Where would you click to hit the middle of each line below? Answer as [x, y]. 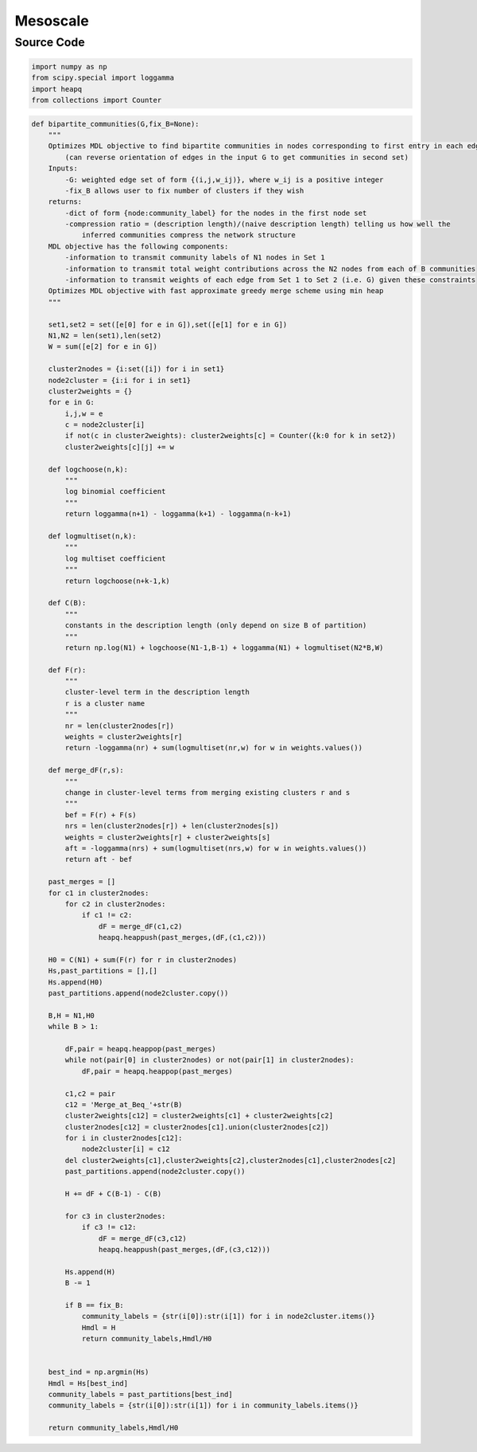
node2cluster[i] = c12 [126, 1149]
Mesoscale [52, 21]
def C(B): [67, 603]
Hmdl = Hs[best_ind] [88, 1383]
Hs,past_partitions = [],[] [103, 971]
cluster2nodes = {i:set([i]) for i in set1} [136, 369]
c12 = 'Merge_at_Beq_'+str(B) [124, 1104]
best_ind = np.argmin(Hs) [99, 1372]
